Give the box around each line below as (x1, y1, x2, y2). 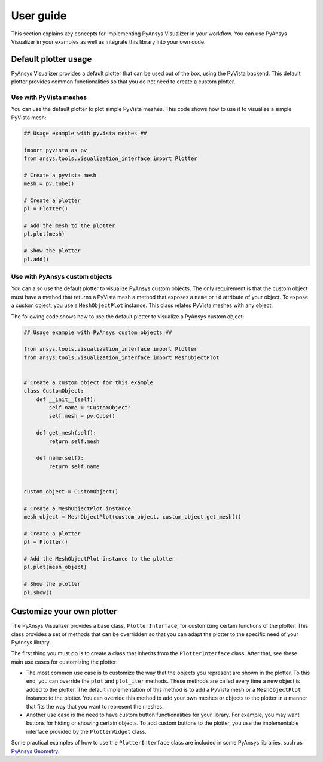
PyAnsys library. (11, 638, 51, 646)
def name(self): (36, 454, 84, 462)
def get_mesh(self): (36, 429, 97, 436)
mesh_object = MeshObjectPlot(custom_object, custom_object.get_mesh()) (23, 513, 242, 520)
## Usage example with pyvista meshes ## (23, 129, 147, 137)
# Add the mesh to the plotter (23, 222, 116, 229)
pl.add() (23, 255, 50, 263)
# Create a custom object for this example (23, 379, 154, 386)
